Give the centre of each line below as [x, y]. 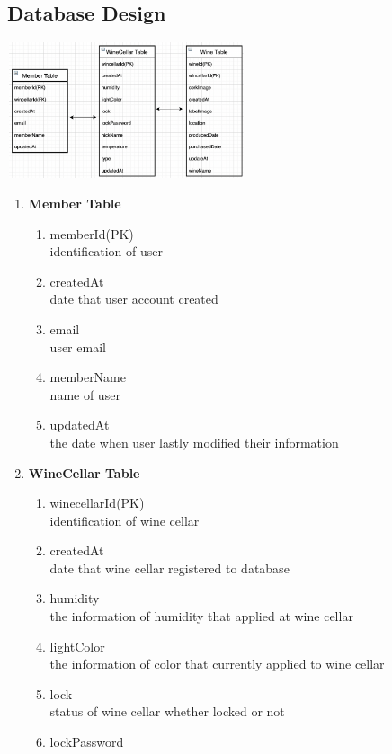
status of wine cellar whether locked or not [167, 711]
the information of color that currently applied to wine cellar [217, 664]
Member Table [75, 203]
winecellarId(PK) [97, 503]
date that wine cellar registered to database [169, 568]
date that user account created [134, 299]
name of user [85, 394]
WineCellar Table [84, 472]
